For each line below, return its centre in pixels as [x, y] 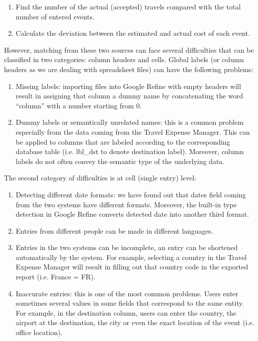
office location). [39, 332]
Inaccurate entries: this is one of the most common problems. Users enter [127, 293]
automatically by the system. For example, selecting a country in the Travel [131, 257]
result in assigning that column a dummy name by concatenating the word [129, 96]
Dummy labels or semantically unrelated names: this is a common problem [129, 122]
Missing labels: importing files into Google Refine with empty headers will [128, 86]
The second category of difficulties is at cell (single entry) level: [100, 178]
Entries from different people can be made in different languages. [114, 230]
